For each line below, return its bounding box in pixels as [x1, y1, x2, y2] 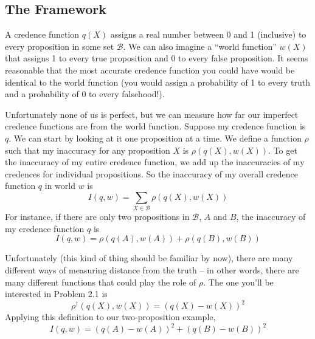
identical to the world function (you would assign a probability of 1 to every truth [5, 75, 311, 88]
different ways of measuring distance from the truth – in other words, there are [5, 264, 299, 276]
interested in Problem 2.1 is [5, 287, 108, 300]
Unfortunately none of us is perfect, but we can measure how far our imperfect [5, 108, 299, 120]
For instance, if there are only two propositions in [5, 210, 190, 223]
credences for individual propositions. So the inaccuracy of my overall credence [5, 167, 298, 180]
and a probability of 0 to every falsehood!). [5, 87, 165, 100]
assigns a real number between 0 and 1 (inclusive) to [110, 28, 306, 41]
